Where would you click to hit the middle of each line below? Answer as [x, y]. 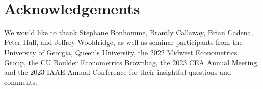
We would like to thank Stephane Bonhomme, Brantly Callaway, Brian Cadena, [129, 32]
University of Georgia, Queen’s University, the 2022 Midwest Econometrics [121, 52]
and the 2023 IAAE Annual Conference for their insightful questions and [118, 72]
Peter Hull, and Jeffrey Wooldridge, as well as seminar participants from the [123, 42]
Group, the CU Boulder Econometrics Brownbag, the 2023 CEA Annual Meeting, [132, 62]
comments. [21, 82]
